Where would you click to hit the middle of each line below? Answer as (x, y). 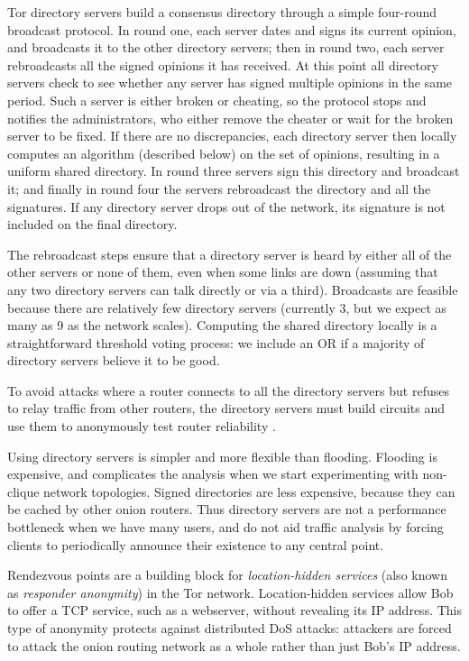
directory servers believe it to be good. (114, 360)
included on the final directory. (92, 224)
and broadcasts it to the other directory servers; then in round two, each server (226, 47)
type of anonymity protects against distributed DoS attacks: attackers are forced (230, 628)
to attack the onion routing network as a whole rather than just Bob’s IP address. (234, 645)
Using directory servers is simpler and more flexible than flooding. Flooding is (222, 456)
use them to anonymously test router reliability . (142, 426)
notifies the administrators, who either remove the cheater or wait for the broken (230, 118)
